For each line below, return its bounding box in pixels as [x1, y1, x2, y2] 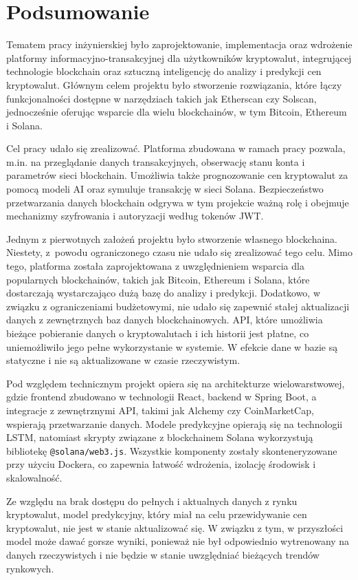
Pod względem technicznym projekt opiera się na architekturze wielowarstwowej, [6, 376, 345, 390]
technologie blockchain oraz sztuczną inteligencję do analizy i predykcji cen [6, 64, 322, 78]
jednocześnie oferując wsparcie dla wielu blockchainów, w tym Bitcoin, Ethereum [6, 105, 347, 119]
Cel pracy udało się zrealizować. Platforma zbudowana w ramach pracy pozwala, [6, 141, 346, 155]
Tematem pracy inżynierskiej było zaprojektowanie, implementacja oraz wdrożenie [6, 37, 353, 52]
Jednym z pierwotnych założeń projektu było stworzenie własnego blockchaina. [6, 231, 337, 246]
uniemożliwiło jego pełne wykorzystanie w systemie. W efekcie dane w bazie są [6, 339, 338, 354]
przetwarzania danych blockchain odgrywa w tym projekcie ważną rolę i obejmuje [6, 195, 349, 209]
